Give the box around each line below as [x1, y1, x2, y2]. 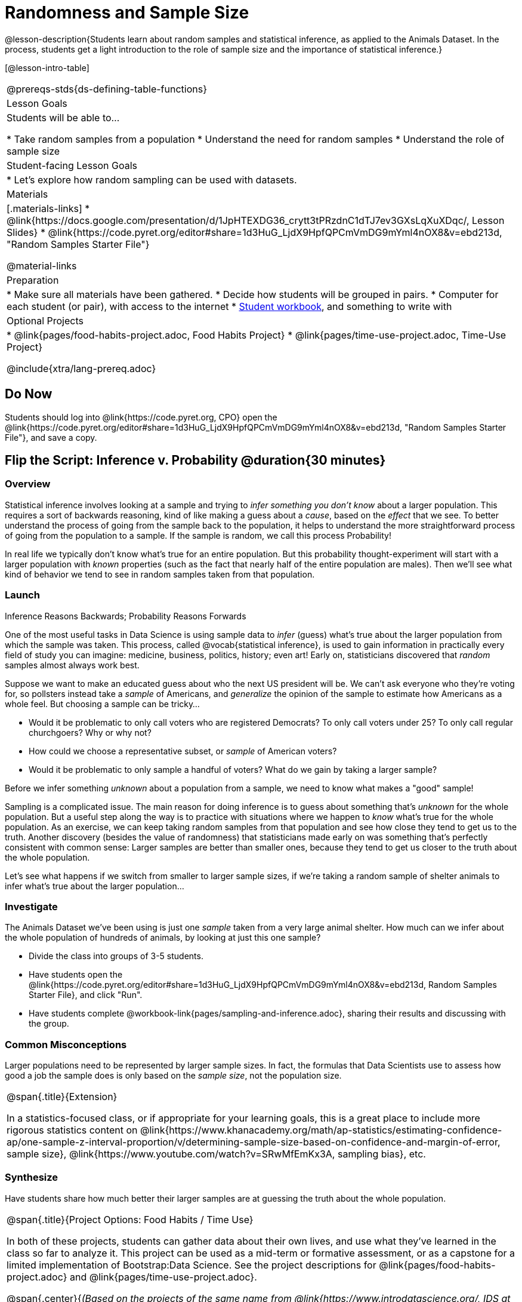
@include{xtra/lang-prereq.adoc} [7, 362, 156, 374]
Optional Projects [7, 314, 84, 327]
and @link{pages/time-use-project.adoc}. [69, 1270, 257, 1283]
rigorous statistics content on [7, 1124, 138, 1137]
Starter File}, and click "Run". [29, 990, 143, 1000]
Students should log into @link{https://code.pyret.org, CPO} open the [5, 412, 277, 422]
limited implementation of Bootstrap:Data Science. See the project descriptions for [7, 1258, 376, 1271]
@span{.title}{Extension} [7, 1091, 118, 1103]
